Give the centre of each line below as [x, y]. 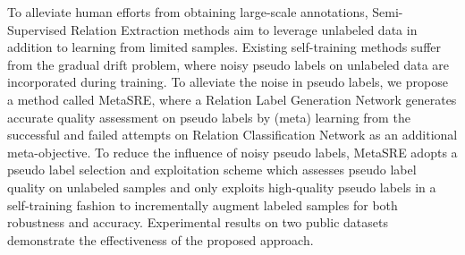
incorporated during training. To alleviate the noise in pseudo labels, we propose [228, 82]
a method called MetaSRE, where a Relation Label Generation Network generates [232, 99]
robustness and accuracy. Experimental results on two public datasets [198, 222]
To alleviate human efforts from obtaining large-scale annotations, [188, 12]
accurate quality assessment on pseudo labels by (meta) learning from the [209, 117]
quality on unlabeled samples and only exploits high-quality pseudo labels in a [222, 187]
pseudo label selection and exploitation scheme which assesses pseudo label [212, 170]
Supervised [37, 29]
